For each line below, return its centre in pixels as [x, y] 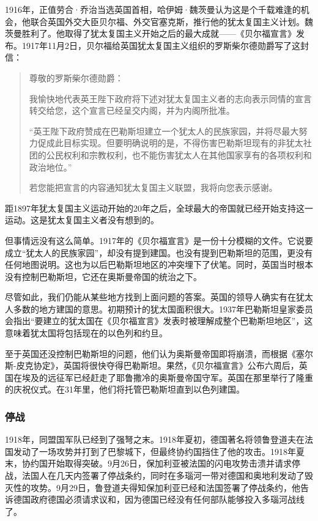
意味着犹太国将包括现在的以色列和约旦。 [86, 333]
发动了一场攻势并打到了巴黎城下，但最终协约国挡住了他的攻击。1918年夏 [159, 451]
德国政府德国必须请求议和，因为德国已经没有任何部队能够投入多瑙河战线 [159, 499]
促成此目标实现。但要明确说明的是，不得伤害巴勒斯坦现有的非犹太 [170, 143]
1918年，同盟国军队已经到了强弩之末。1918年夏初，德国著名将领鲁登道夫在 [155, 439]
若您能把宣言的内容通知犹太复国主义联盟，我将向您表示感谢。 [153, 187]
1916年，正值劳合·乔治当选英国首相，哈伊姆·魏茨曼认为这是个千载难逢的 [153, 9]
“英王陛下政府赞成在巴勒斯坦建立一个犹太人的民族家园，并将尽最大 [164, 131]
